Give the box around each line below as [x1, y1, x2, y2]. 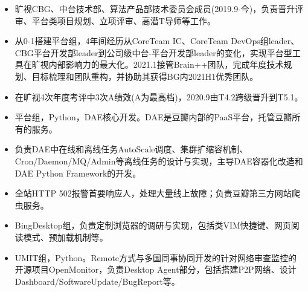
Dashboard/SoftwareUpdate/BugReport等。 [14, 274, 180, 287]
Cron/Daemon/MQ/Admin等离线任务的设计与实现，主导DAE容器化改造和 [14, 154, 303, 167]
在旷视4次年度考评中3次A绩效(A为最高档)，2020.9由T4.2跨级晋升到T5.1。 [14, 90, 303, 103]
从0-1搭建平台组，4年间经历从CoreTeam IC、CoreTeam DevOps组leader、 [14, 34, 300, 47]
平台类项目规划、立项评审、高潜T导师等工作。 [31, 14, 216, 27]
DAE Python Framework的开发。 [14, 166, 141, 179]
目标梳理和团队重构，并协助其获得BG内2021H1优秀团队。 [31, 70, 258, 82]
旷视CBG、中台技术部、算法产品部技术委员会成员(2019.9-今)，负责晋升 [14, 2, 295, 15]
